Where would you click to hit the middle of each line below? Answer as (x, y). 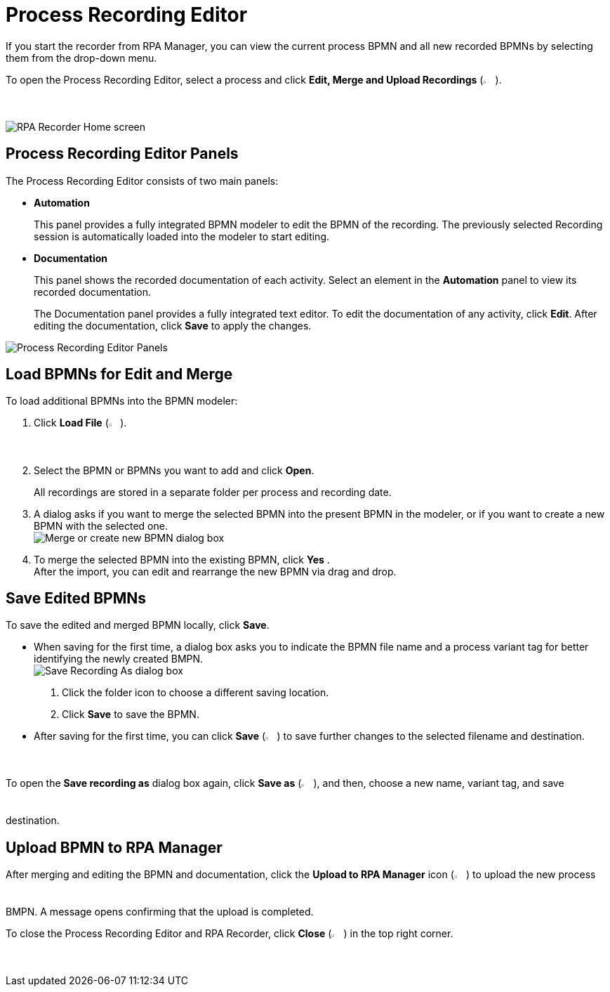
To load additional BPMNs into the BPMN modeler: (122, 401)
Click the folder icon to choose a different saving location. (195, 693)
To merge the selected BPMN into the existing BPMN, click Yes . (182, 559)
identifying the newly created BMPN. (119, 659)
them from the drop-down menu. (81, 58)
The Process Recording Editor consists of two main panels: (142, 181)
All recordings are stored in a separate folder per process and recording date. (213, 492)
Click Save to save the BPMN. (131, 714)
